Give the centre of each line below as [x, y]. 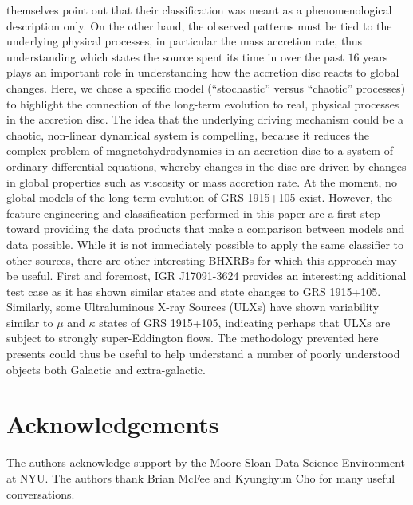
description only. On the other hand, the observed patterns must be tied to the [199, 25]
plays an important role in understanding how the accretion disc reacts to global [203, 72]
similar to [30, 322]
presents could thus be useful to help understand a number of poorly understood [203, 354]
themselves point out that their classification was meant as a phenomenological [199, 10]
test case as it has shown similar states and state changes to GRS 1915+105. [194, 291]
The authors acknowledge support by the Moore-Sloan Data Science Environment [206, 462]
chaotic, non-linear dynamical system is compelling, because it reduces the [188, 134]
